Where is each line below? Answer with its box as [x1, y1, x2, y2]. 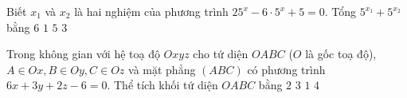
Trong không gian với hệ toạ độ [6, 45, 160, 62]
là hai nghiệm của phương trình [74, 3, 229, 19]
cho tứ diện [193, 45, 249, 62]
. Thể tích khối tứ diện [107, 76, 218, 93]
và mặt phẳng [128, 61, 196, 77]
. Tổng [324, 3, 357, 19]
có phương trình [247, 61, 326, 77]
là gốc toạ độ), [305, 45, 377, 62]
